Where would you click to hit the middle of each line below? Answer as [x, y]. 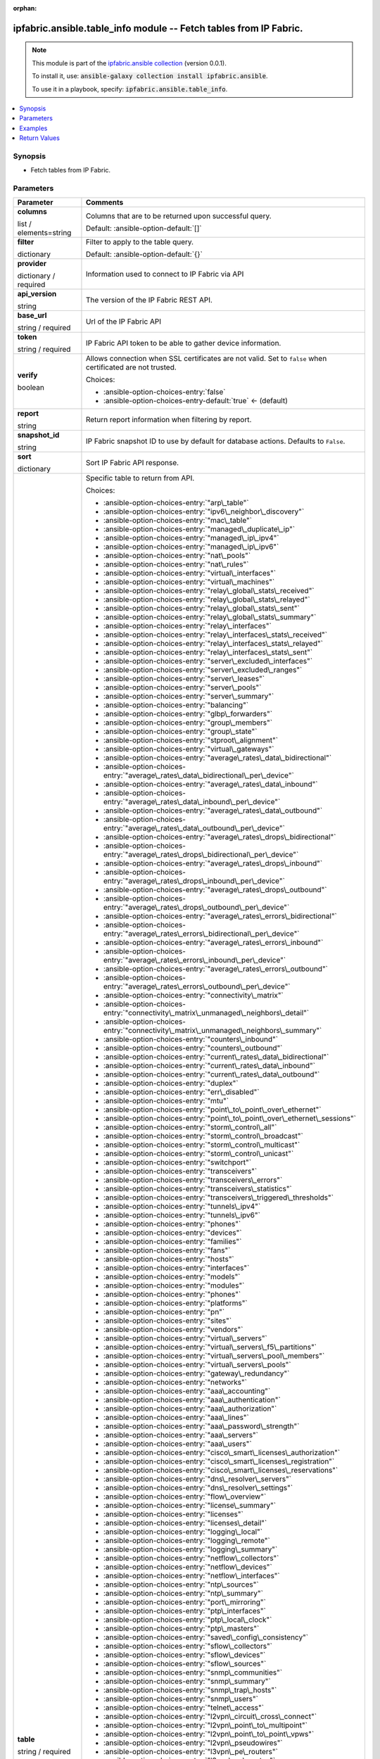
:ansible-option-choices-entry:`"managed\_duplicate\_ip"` [199, 529]
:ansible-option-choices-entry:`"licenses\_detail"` [185, 1523]
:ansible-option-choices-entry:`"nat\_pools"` [177, 556]
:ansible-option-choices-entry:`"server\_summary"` [189, 697]
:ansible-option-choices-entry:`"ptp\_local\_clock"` [188, 1620]
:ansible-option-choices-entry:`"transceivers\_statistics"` [197, 1189]
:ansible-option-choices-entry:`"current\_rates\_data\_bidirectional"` [216, 1057]
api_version [37, 294]
